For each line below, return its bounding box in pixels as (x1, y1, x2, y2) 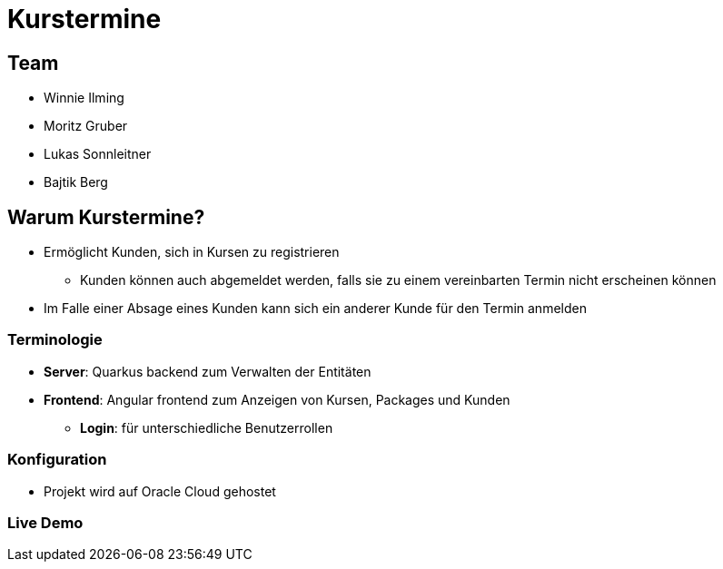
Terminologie (7, 330, 103, 349)
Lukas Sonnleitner (44, 146, 152, 162)
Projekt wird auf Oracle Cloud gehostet (44, 483, 276, 499)
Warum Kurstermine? (7, 205, 205, 229)
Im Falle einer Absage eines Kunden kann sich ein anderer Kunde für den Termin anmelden (44, 300, 587, 317)
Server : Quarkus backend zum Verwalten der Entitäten (44, 363, 371, 379)
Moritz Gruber (44, 118, 128, 134)
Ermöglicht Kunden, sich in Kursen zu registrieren (44, 244, 340, 260)
